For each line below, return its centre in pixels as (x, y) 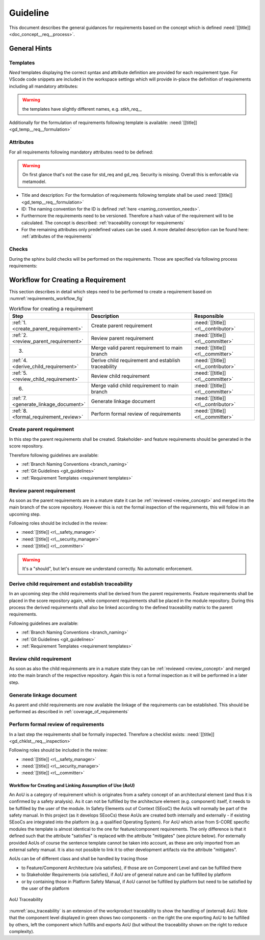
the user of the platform (45, 888)
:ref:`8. (20, 411)
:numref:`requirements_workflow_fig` (46, 299)
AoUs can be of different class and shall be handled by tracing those (79, 859)
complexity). (22, 931)
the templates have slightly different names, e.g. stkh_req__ (82, 109)
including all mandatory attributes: (44, 86)
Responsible (209, 316)
